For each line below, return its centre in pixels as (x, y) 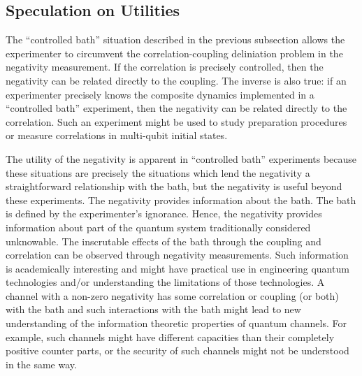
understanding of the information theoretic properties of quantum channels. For (176, 323)
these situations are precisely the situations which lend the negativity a (158, 172)
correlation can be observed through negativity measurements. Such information (177, 255)
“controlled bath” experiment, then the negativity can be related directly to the (176, 108)
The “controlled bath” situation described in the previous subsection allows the (175, 39)
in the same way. (41, 364)
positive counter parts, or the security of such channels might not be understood (178, 350)
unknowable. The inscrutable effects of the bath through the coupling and (164, 241)
